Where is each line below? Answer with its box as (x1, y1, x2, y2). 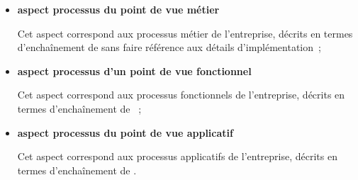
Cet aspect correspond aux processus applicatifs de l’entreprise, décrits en (17, 149, 337, 164)
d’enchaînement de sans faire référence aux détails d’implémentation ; (17, 40, 321, 55)
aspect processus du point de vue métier (17, 2, 220, 16)
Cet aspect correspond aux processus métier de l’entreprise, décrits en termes (17, 26, 353, 40)
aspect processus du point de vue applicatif (17, 125, 233, 140)
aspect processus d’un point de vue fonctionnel (17, 63, 252, 78)
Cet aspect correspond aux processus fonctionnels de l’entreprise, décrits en (17, 87, 345, 102)
